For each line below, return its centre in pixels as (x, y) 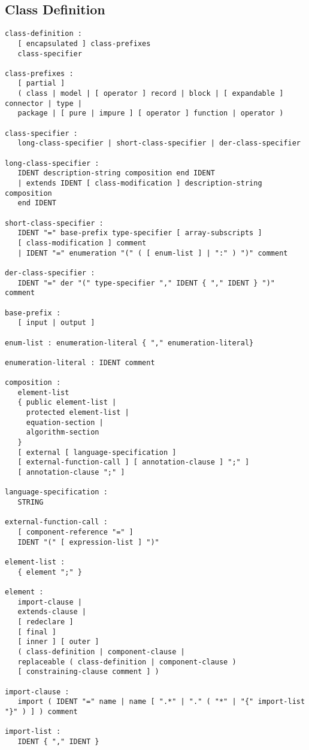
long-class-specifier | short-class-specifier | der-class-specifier (159, 143)
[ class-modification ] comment (82, 243)
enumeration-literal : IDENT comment (80, 362)
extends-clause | (52, 612)
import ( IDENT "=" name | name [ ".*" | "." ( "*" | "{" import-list (161, 702)
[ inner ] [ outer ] (58, 642)
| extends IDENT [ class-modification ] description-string (140, 183)
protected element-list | (78, 413)
